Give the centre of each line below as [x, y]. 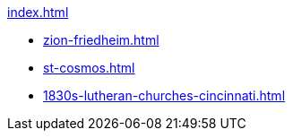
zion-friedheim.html [101, 40]
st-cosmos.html [89, 68]
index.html [38, 12]
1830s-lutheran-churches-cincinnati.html [164, 95]
